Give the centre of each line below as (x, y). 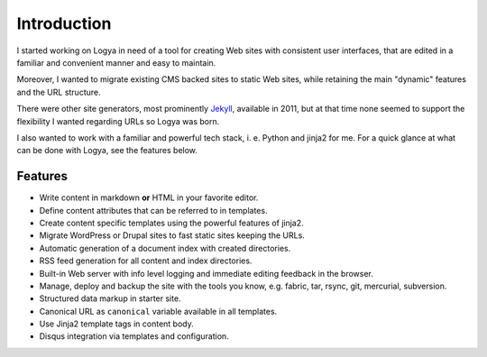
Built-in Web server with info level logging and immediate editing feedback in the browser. (207, 273)
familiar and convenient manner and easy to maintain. (116, 62)
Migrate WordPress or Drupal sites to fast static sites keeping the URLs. (172, 235)
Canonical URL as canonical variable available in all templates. (158, 311)
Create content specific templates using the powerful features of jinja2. (171, 223)
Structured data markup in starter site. (110, 298)
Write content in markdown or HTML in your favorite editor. (149, 197)
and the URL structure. (59, 92)
